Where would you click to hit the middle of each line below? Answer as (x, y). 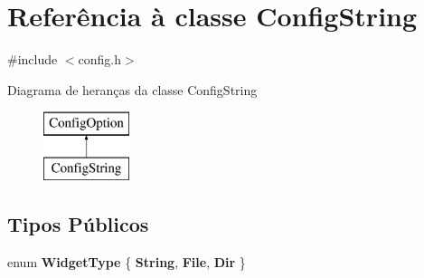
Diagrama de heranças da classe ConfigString (132, 89)
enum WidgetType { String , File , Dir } (127, 261)
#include (33, 59)
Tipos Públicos (78, 223)
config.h (100, 59)
